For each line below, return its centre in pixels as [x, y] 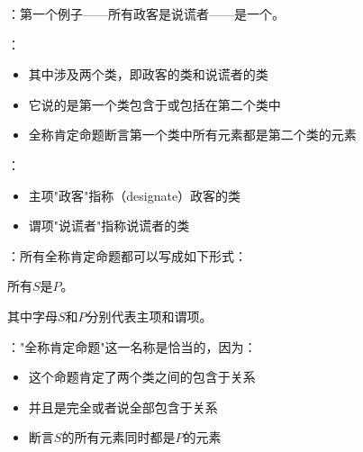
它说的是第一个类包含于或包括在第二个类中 [154, 104]
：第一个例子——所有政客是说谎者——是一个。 [146, 14]
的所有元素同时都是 [118, 437]
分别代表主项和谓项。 [149, 316]
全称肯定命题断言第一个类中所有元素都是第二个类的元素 [192, 135]
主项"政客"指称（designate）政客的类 [135, 195]
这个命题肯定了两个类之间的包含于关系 [142, 377]
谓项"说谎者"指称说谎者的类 [109, 226]
